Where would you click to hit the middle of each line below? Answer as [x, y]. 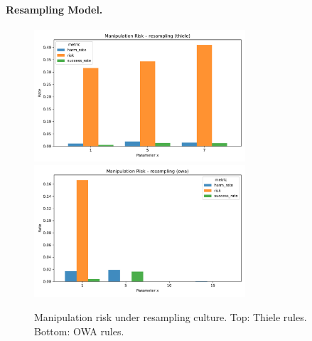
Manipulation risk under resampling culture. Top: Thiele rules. [171, 316]
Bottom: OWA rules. [79, 331]
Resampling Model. [54, 9]
